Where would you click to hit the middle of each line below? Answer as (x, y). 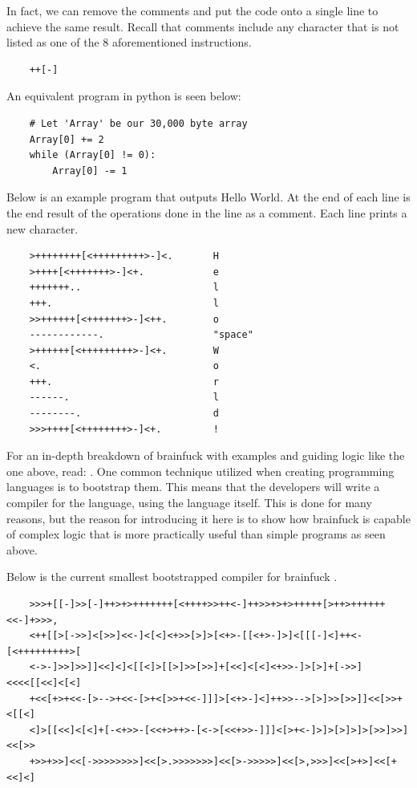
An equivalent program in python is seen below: (124, 96)
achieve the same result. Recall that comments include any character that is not (203, 26)
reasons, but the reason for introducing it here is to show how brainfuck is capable (208, 518)
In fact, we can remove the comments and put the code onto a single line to (192, 10)
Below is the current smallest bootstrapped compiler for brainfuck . (172, 577)
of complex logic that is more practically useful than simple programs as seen (196, 534)
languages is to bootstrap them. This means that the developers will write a (193, 487)
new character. (43, 228)
